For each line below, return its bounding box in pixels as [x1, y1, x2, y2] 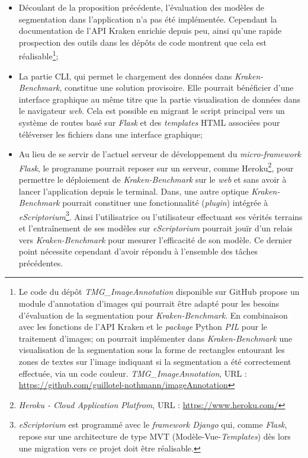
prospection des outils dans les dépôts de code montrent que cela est [18, 36, 267, 48]
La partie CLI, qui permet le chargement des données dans [18, 69, 232, 82]
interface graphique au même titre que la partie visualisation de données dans [18, 93, 301, 105]
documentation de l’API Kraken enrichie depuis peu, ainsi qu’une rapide [18, 24, 282, 37]
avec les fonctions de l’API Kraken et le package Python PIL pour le [18, 320, 268, 333]
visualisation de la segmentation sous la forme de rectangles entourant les [18, 343, 285, 356]
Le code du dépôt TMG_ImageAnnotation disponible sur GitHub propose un [18, 285, 300, 298]
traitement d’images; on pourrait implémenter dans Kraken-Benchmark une [18, 332, 293, 344]
